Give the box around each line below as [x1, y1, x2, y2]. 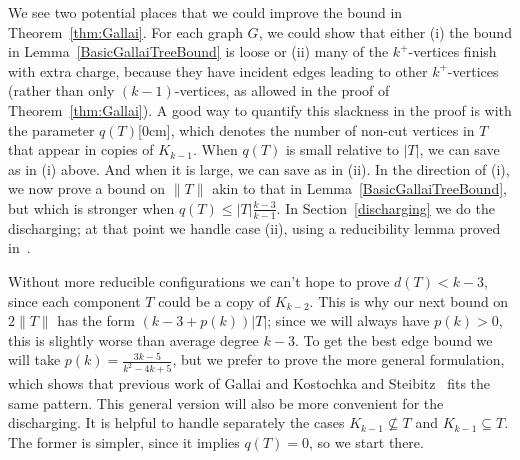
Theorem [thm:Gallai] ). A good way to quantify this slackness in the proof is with [8, 99, 512, 120]
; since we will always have [267, 310, 430, 331]
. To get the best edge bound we [294, 329, 493, 350]
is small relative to [285, 139, 399, 160]
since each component [8, 290, 141, 311]
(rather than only [8, 80, 115, 101]
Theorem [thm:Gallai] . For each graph [8, 21, 243, 42]
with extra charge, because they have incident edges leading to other [8, 60, 428, 81]
